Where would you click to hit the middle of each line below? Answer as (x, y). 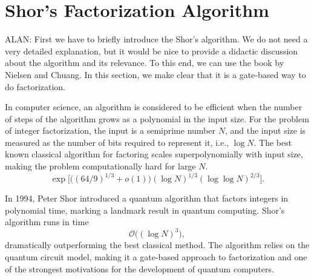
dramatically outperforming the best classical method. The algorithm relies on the (157, 245)
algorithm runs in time (47, 222)
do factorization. (35, 86)
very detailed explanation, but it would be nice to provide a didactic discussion (152, 51)
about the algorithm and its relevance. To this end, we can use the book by (145, 63)
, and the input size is (265, 130)
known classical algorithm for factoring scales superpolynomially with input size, (154, 154)
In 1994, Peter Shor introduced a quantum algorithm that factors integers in (147, 198)
